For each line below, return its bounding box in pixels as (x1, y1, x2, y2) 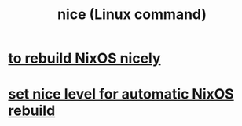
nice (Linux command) (57, 5, 207, 23)
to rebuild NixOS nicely (8, 49, 161, 67)
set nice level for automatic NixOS (8, 85, 234, 103)
